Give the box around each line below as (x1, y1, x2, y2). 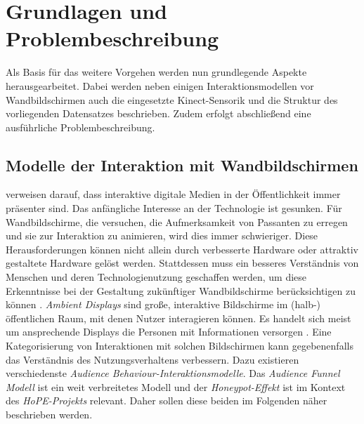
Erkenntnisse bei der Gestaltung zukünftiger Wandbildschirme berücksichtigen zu (6, 283, 356, 298)
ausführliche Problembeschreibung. (6, 119, 155, 134)
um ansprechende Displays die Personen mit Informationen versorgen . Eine (6, 324, 332, 339)
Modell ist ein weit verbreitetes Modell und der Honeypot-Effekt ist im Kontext (6, 379, 346, 394)
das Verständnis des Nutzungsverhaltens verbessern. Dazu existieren (6, 352, 299, 366)
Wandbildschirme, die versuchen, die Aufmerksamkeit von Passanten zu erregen (6, 214, 348, 229)
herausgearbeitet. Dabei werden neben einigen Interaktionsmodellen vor (6, 78, 314, 93)
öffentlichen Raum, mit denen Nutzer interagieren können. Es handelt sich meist (6, 310, 351, 325)
